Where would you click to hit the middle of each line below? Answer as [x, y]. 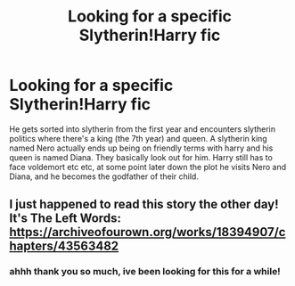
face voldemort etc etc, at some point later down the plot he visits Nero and [148, 167]
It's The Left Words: [66, 219]
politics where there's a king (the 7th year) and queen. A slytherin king [138, 138]
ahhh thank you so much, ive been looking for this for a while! [145, 272]
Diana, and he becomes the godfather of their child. [104, 176]
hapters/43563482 [64, 246]
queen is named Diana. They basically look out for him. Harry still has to [141, 157]
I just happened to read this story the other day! [144, 204]
